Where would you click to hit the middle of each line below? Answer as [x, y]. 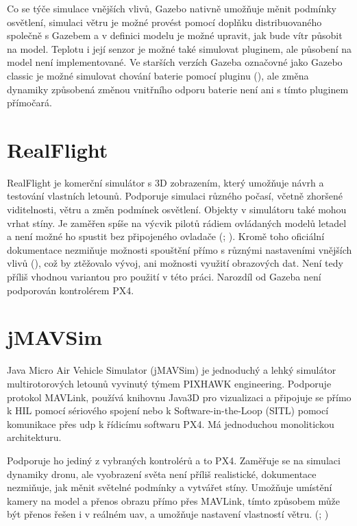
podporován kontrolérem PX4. [71, 290]
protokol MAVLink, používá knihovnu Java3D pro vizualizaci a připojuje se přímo [179, 397]
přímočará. [29, 103]
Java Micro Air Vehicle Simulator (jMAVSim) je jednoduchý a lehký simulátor [172, 370]
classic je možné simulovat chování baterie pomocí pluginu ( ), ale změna [158, 75]
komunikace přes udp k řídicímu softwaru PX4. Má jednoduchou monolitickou [171, 423]
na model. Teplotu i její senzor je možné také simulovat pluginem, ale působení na [180, 48]
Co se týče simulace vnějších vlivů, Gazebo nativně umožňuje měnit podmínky [172, 8]
